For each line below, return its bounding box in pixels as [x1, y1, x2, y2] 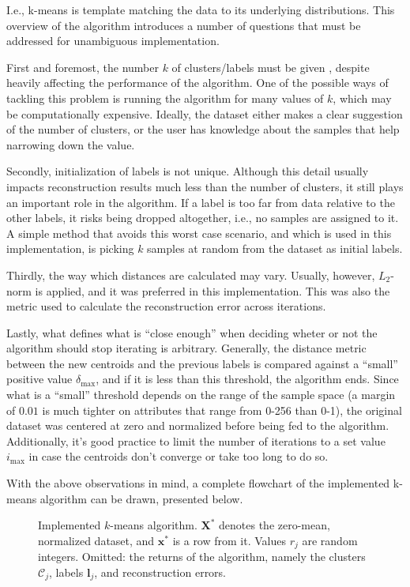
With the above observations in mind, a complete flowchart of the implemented [6, 475, 390, 491]
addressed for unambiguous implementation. [6, 32, 220, 49]
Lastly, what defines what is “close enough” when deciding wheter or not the [6, 324, 378, 341]
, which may [333, 89, 392, 106]
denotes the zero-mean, [219, 517, 330, 533]
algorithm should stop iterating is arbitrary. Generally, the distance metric [6, 340, 367, 356]
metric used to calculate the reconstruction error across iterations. [6, 298, 326, 314]
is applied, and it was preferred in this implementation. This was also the [35, 282, 390, 299]
